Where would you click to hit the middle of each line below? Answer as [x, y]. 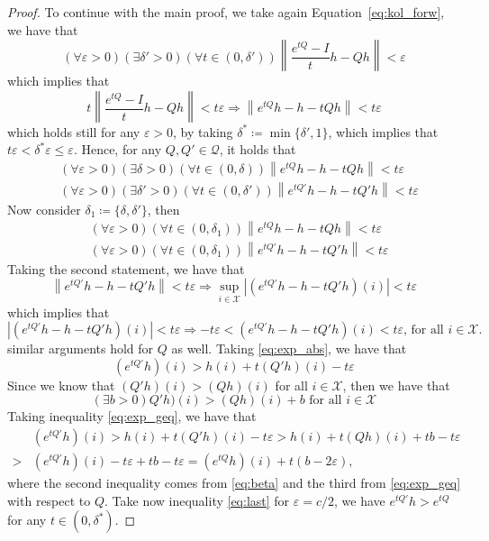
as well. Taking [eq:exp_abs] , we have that [289, 348]
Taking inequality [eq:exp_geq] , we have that [132, 416]
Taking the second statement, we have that [126, 268]
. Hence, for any [118, 149]
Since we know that [61, 385]
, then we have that [396, 385]
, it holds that [258, 149]
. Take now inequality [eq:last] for [197, 500]
